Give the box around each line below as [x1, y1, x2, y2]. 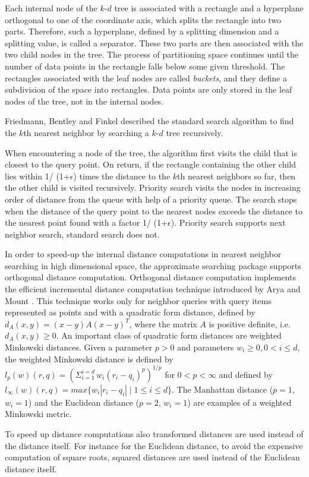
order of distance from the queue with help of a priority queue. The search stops [5, 192, 297, 205]
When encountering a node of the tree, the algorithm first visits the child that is [5, 146, 298, 159]
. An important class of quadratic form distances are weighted [56, 329, 282, 342]
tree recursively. [166, 126, 223, 138]
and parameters [177, 341, 234, 353]
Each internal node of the [5, 2, 97, 14]
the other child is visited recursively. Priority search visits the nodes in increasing [5, 181, 301, 194]
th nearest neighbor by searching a [23, 126, 149, 138]
